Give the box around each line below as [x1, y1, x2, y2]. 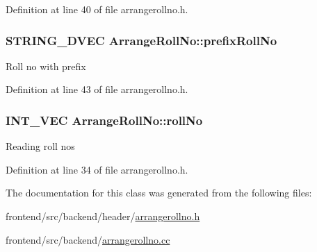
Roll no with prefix [6, 58, 86, 73]
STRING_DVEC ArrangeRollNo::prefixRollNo [6, 31, 277, 49]
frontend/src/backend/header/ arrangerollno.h [6, 209, 200, 223]
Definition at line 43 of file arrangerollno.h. [6, 82, 188, 96]
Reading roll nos [6, 139, 75, 153]
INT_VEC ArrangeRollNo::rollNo [6, 111, 203, 128]
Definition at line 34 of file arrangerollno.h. [6, 162, 188, 176]
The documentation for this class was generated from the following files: [6, 185, 312, 200]
